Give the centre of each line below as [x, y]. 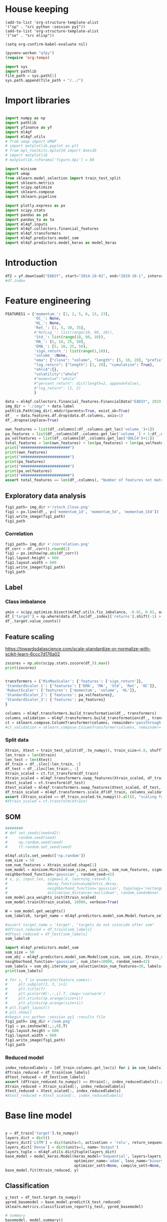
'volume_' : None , [51, 356]
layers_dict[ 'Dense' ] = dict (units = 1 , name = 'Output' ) [62, 1147]
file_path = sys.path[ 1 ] [31, 76]
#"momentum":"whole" [55, 379]
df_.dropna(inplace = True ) [32, 420]
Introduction [31, 263]
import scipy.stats [25, 210]
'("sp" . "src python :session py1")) [45, 27]
